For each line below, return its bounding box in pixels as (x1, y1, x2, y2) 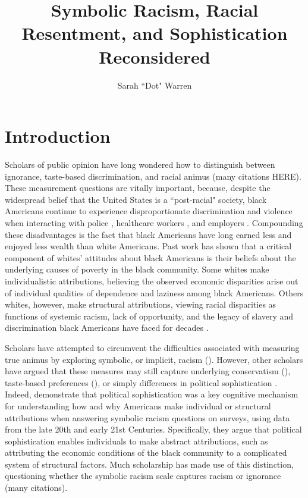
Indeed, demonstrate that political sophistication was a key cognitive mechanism (5, 388, 298, 400)
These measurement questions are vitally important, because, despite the (5, 181, 271, 194)
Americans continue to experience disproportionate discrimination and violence (5, 205, 293, 217)
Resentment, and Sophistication (21, 21, 288, 45)
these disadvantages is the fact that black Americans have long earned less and (5, 228, 292, 240)
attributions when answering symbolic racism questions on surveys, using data (5, 411, 290, 424)
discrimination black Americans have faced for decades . (5, 321, 209, 334)
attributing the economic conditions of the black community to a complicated (5, 446, 287, 459)
